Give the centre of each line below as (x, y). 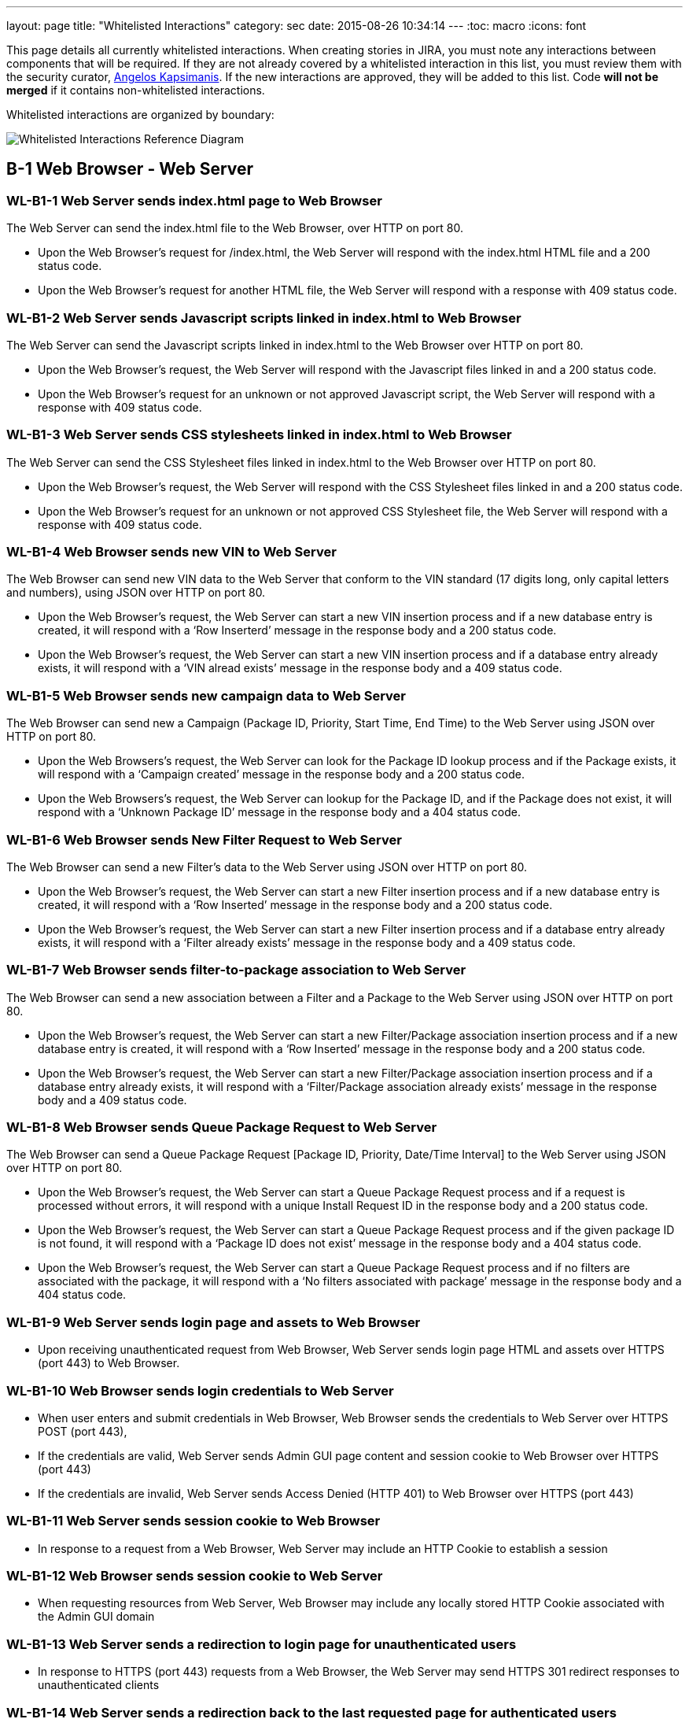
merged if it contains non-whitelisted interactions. (136, 90)
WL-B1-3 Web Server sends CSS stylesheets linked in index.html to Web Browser (259, 435)
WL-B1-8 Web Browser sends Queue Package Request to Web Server (222, 1128)
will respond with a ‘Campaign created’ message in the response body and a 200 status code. (281, 774)
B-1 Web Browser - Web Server (130, 169)
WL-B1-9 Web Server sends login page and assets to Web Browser (214, 1322)
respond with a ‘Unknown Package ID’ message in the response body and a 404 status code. (279, 812)
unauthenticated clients (99, 1685)
